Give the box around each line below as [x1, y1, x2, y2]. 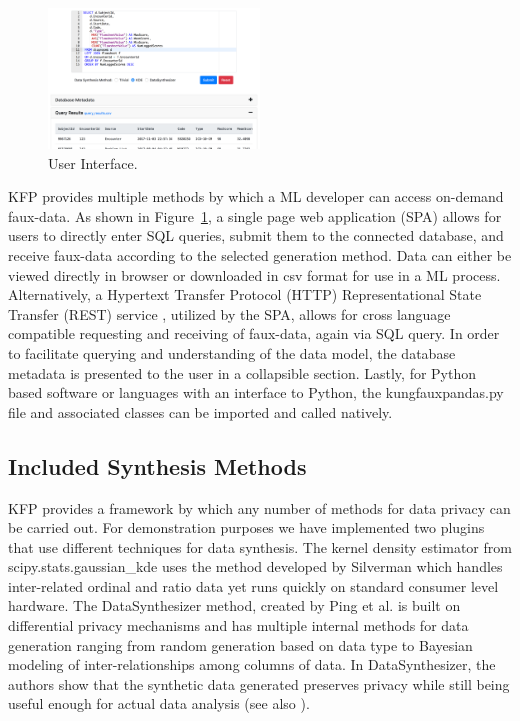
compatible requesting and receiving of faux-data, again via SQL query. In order [8, 323, 500, 344]
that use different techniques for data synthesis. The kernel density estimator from [8, 536, 512, 557]
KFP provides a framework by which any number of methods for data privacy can [8, 497, 511, 518]
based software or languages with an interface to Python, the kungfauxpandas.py [8, 382, 504, 403]
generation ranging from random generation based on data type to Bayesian [8, 634, 473, 655]
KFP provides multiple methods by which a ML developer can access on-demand [8, 186, 504, 207]
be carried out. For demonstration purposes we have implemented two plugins [8, 517, 485, 538]
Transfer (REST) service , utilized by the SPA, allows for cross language [8, 303, 451, 324]
